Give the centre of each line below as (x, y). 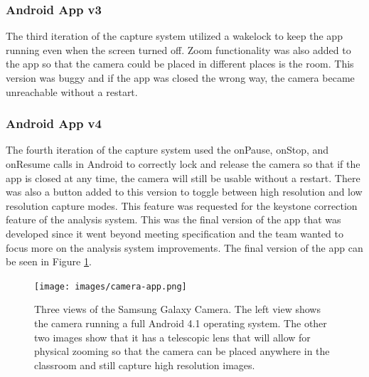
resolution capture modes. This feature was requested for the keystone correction (182, 205)
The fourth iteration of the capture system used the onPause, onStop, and (167, 150)
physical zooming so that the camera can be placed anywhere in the (182, 351)
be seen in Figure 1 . (49, 261)
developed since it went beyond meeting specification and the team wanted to (175, 233)
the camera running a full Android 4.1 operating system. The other (181, 323)
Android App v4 (54, 123)
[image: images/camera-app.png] (111, 286)
